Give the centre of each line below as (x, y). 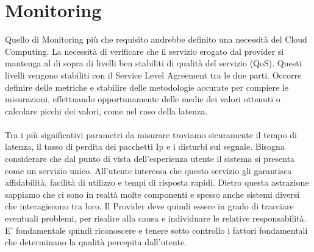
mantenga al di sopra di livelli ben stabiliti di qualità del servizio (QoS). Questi (153, 63)
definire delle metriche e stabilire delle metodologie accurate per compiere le (147, 87)
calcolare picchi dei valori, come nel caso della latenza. (106, 110)
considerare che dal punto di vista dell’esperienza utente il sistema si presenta (150, 159)
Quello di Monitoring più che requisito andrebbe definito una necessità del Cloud (156, 39)
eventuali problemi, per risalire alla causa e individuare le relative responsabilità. (156, 218)
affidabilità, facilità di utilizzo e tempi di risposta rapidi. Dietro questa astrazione (157, 182)
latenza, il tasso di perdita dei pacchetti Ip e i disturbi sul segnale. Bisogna (145, 146)
